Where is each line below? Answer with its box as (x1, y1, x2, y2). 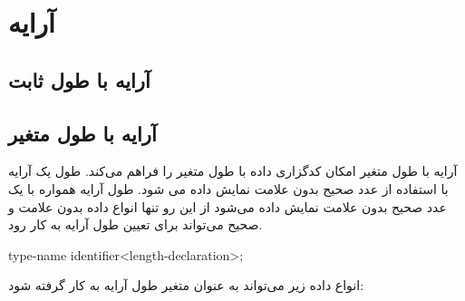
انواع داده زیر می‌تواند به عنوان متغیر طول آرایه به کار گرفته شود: (8, 276, 364, 295)
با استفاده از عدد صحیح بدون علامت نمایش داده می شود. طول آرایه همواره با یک (8, 179, 449, 198)
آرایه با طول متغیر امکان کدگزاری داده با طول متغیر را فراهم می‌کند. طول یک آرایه (8, 161, 458, 180)
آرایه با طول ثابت (8, 65, 150, 93)
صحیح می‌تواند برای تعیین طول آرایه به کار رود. (8, 215, 263, 234)
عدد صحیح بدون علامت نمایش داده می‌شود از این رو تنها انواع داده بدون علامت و (8, 197, 447, 216)
